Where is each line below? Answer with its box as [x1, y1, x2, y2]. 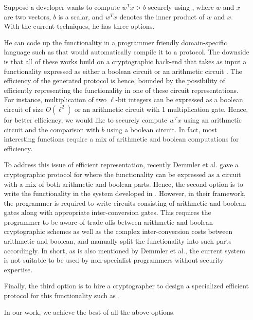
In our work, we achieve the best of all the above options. [4, 306, 175, 317]
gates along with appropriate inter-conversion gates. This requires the [4, 207, 211, 217]
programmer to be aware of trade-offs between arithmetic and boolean [4, 216, 213, 227]
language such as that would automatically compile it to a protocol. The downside [4, 47, 249, 57]
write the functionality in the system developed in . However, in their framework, [4, 188, 246, 198]
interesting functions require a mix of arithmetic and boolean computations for [4, 134, 239, 144]
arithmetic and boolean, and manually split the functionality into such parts [4, 236, 232, 246]
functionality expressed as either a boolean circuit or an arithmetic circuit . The [4, 66, 242, 76]
